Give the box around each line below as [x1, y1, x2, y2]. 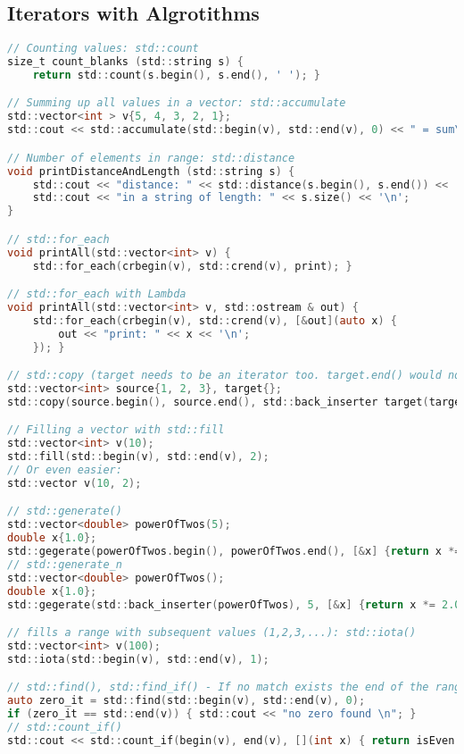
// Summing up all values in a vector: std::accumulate [7, 96, 346, 110]
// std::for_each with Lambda [7, 288, 186, 301]
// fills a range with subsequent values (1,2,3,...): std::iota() [7, 626, 417, 640]
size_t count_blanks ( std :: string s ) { [7, 55, 244, 69]
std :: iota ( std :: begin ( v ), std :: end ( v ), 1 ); [7, 652, 269, 666]
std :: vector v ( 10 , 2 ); [7, 476, 142, 490]
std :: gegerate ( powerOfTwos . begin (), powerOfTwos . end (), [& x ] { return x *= [7, 545, 461, 558]
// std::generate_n [7, 557, 122, 571]
